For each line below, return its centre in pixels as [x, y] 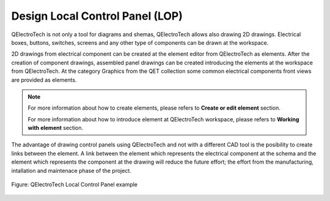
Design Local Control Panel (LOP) [97, 16]
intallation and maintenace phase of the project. [71, 170]
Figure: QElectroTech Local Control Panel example [74, 184]
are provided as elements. [44, 80]
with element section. [56, 128]
